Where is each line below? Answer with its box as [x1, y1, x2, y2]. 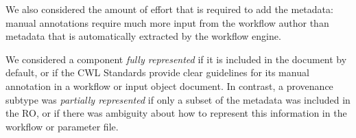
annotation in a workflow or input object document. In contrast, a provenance [5, 78, 333, 93]
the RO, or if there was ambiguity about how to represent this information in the [5, 106, 347, 120]
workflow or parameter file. [5, 119, 119, 133]
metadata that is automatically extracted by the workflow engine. [5, 29, 281, 43]
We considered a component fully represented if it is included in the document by [5, 51, 347, 66]
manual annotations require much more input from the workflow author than [5, 15, 329, 30]
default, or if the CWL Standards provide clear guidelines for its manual [5, 65, 309, 80]
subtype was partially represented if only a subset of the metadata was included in [5, 92, 351, 106]
